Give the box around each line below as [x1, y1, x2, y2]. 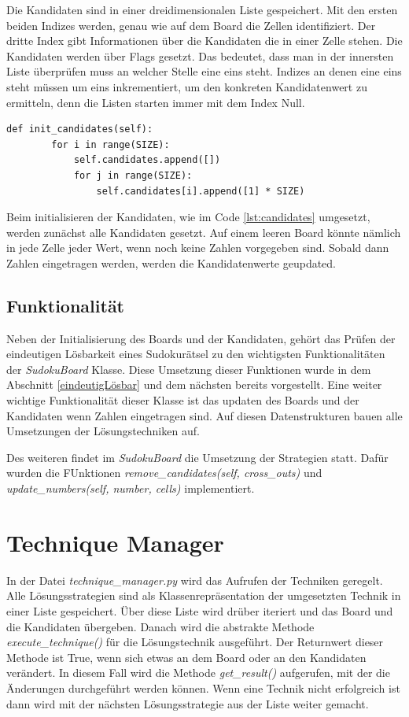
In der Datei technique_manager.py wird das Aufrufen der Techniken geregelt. [6, 571, 383, 588]
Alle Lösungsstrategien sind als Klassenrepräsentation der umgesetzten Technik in [6, 587, 401, 604]
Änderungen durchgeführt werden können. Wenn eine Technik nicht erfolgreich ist [6, 679, 400, 696]
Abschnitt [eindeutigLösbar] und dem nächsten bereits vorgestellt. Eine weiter [6, 376, 382, 393]
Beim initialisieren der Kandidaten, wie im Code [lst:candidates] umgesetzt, [6, 209, 370, 225]
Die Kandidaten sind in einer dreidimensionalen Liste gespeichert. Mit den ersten [6, 2, 398, 17]
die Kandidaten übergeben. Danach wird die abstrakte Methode [6, 618, 315, 634]
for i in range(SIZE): [51, 139, 170, 150]
